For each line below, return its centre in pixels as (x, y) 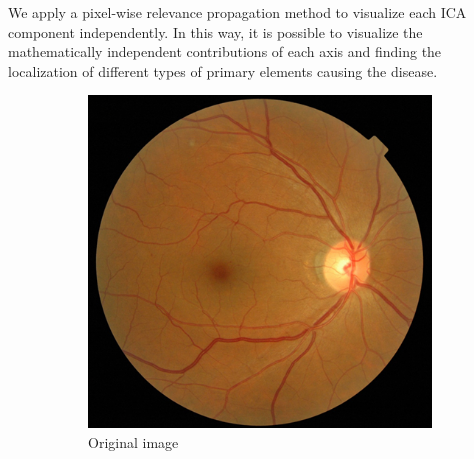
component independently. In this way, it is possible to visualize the (215, 31)
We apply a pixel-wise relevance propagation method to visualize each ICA (237, 12)
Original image (133, 441)
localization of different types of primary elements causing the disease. (223, 70)
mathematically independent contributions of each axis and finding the (225, 51)
